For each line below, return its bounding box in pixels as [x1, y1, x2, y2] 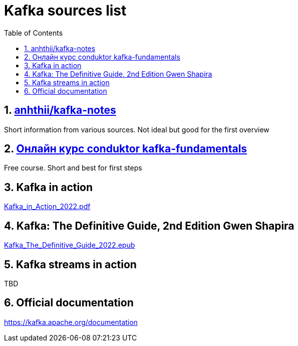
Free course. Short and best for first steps [4, 163, 142, 172]
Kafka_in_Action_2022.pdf [4, 202, 91, 211]
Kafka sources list [4, 2, 127, 19]
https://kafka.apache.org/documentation [4, 317, 138, 326]
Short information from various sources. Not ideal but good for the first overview [4, 125, 269, 134]
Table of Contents [4, 28, 63, 37]
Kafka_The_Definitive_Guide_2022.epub [4, 241, 135, 250]
